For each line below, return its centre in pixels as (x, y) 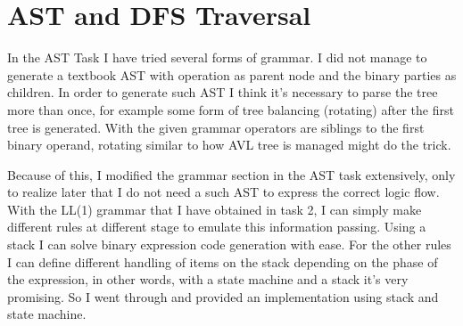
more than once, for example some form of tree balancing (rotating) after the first (231, 109)
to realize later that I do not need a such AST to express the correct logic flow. (223, 192)
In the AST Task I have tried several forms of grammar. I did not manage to (217, 57)
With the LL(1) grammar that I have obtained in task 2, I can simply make (215, 209)
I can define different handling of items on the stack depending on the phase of (223, 261)
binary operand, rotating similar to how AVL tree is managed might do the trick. (229, 145)
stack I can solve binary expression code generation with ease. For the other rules (229, 244)
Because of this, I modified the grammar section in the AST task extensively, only (231, 174)
